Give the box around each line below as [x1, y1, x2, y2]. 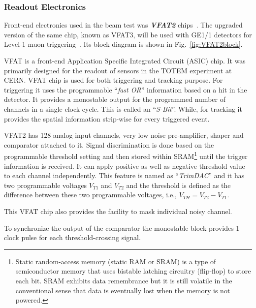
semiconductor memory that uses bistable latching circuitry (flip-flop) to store [15, 266, 251, 276]
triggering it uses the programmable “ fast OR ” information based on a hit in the [4, 84, 247, 94]
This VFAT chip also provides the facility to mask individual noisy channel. [4, 206, 232, 216]
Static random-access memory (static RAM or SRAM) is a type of [15, 256, 216, 266]
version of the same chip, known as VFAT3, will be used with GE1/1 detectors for [4, 29, 252, 39]
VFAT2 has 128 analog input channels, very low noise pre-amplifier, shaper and [4, 130, 244, 140]
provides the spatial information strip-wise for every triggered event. [4, 113, 210, 123]
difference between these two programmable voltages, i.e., [4, 189, 177, 200]
